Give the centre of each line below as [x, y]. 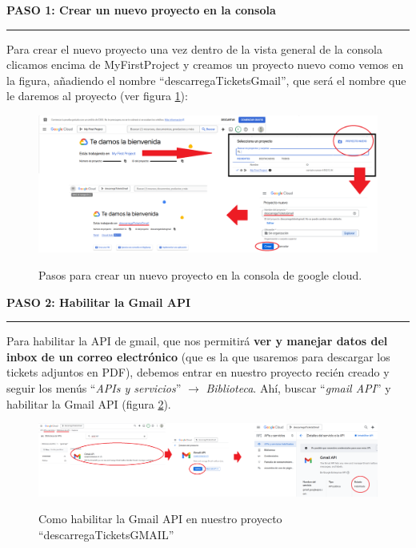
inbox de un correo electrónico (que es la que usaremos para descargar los [198, 356]
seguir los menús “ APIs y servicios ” [94, 387]
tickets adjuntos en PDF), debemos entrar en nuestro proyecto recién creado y [198, 372]
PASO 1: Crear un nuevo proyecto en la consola [141, 10]
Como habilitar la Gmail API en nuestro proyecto [160, 519]
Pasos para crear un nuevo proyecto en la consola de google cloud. [200, 274]
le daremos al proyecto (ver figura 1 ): [97, 96]
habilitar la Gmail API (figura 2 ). [89, 403]
